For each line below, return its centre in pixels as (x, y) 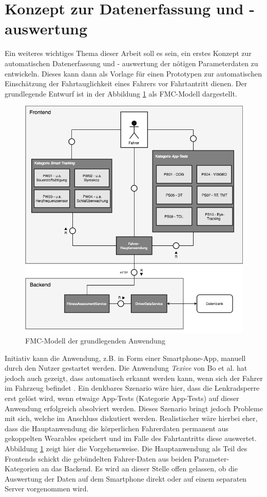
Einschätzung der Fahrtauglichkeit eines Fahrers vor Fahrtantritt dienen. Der (126, 83)
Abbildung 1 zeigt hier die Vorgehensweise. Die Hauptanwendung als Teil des (126, 448)
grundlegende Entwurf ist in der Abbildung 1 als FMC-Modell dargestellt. (121, 93)
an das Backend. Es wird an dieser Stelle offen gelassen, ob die (139, 469)
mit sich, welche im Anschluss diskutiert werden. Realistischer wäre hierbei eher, (131, 418)
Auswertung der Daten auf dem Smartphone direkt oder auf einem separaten (126, 478)
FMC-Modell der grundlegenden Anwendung (95, 340)
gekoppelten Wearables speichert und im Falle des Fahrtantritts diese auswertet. (131, 438)
